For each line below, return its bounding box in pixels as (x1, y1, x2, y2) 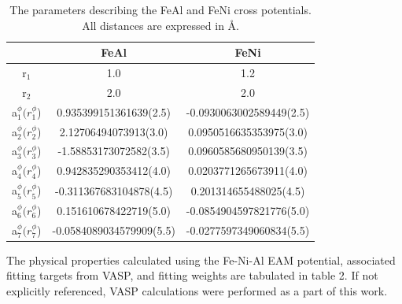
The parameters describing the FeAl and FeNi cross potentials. (9, 2, 312, 17)
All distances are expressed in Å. (82, 17, 240, 33)
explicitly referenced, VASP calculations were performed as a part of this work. (6, 282, 388, 298)
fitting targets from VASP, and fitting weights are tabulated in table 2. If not (6, 267, 378, 284)
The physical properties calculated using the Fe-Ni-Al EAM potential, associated (6, 251, 396, 268)
